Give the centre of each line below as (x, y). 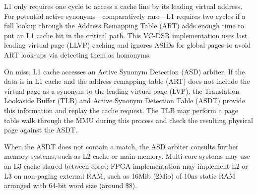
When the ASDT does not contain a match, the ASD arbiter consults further (121, 146)
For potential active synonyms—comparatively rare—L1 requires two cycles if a (125, 16)
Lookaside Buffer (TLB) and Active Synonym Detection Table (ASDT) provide (125, 100)
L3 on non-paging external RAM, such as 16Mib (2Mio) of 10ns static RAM (120, 175)
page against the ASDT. (41, 130)
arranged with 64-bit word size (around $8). (71, 185)
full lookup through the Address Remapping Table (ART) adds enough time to (124, 26)
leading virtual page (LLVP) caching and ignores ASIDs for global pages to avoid (128, 45)
